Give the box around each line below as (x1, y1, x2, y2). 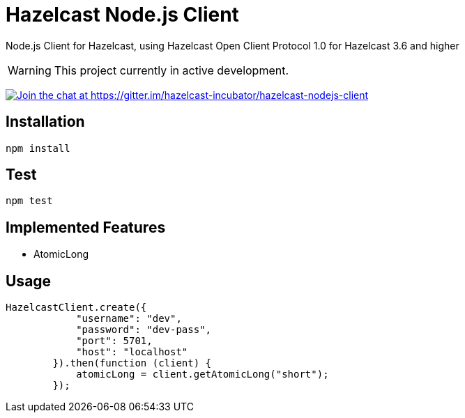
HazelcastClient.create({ (6, 302, 147, 313)
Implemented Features (6, 218, 166, 236)
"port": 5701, (76, 335, 153, 347)
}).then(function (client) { (52, 357, 212, 369)
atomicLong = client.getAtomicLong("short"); (76, 369, 329, 380)
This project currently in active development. (54, 63, 289, 77)
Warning (8, 63, 52, 77)
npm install (6, 142, 70, 154)
